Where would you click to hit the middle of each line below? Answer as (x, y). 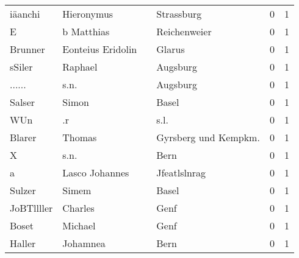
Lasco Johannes (96, 173)
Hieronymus (88, 14)
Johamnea (84, 243)
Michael (79, 225)
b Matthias (86, 31)
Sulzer (23, 190)
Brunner (27, 49)
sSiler (21, 67)
